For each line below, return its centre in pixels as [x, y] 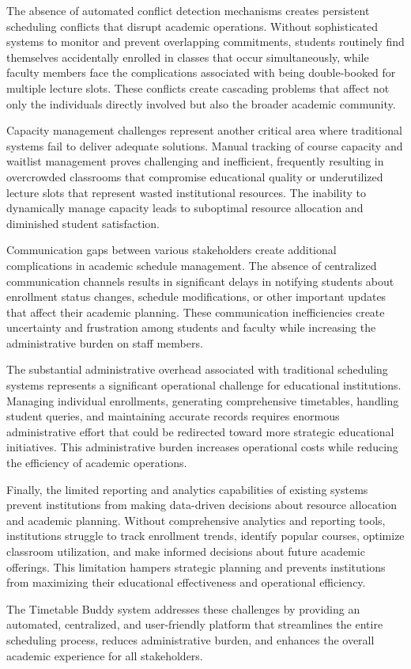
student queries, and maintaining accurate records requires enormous [173, 416]
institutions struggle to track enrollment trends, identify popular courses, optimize [205, 536]
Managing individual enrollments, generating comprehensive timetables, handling [203, 400]
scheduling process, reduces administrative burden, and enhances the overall [190, 639]
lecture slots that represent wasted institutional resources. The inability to [186, 192]
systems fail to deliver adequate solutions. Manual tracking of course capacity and [205, 145]
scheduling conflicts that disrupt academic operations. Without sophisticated [192, 26]
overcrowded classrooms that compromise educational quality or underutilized [195, 176]
